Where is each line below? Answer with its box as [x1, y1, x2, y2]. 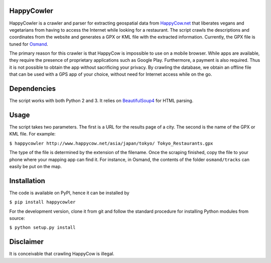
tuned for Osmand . [9, 41, 49, 47]
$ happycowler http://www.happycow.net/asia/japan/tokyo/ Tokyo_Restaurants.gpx [9, 141, 213, 146]
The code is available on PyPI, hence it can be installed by [9, 190, 130, 196]
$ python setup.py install [9, 225, 76, 230]
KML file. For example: [9, 131, 56, 137]
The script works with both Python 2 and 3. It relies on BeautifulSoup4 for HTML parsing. [9, 98, 194, 104]
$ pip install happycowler [9, 199, 76, 205]
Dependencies [9, 84, 56, 93]
